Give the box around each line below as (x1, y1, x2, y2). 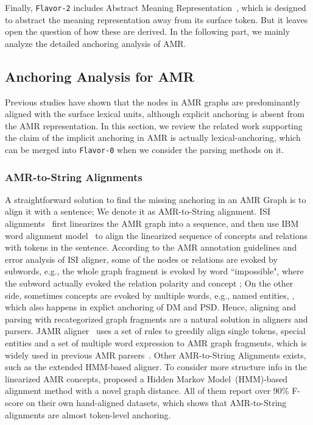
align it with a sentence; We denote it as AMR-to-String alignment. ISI (5, 205, 270, 218)
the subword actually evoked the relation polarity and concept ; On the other (5, 277, 294, 290)
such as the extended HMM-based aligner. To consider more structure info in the (5, 360, 307, 373)
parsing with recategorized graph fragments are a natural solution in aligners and (5, 312, 308, 325)
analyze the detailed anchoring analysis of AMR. (5, 37, 186, 49)
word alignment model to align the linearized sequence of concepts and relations (5, 229, 308, 241)
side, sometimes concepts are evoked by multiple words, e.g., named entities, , (5, 288, 295, 301)
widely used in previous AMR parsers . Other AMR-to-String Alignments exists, (5, 348, 306, 361)
